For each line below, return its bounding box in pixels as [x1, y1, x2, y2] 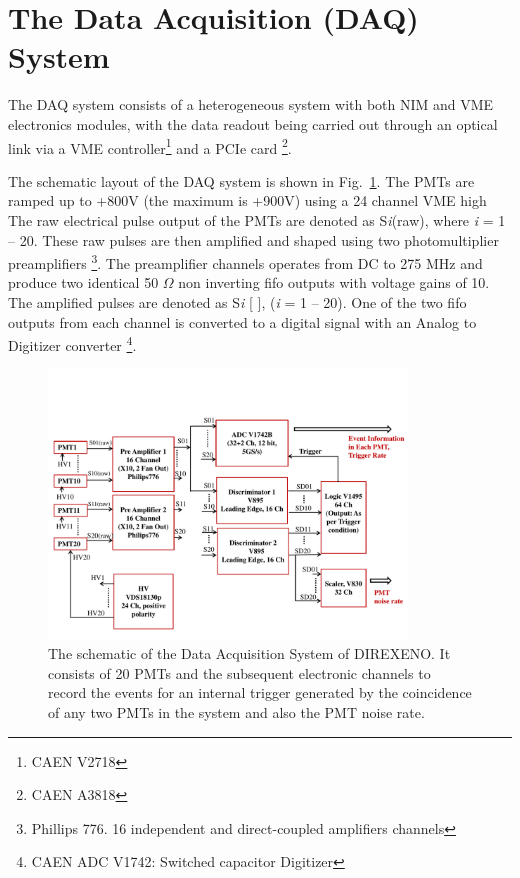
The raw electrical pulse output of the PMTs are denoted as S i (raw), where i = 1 [8, 209, 506, 230]
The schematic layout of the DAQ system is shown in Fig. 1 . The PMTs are [8, 170, 475, 191]
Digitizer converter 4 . [8, 332, 137, 355]
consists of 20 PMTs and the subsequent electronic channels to [48, 662, 431, 683]
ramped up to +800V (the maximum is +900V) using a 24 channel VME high [8, 190, 487, 211]
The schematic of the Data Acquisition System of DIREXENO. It [48, 643, 451, 664]
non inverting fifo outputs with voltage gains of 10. [178, 272, 490, 293]
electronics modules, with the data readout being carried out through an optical [8, 113, 498, 134]
